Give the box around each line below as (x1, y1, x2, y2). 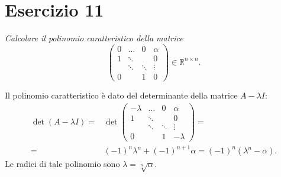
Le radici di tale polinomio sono (5, 158, 120, 170)
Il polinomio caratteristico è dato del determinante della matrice (5, 88, 238, 101)
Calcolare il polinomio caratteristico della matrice (5, 32, 183, 44)
